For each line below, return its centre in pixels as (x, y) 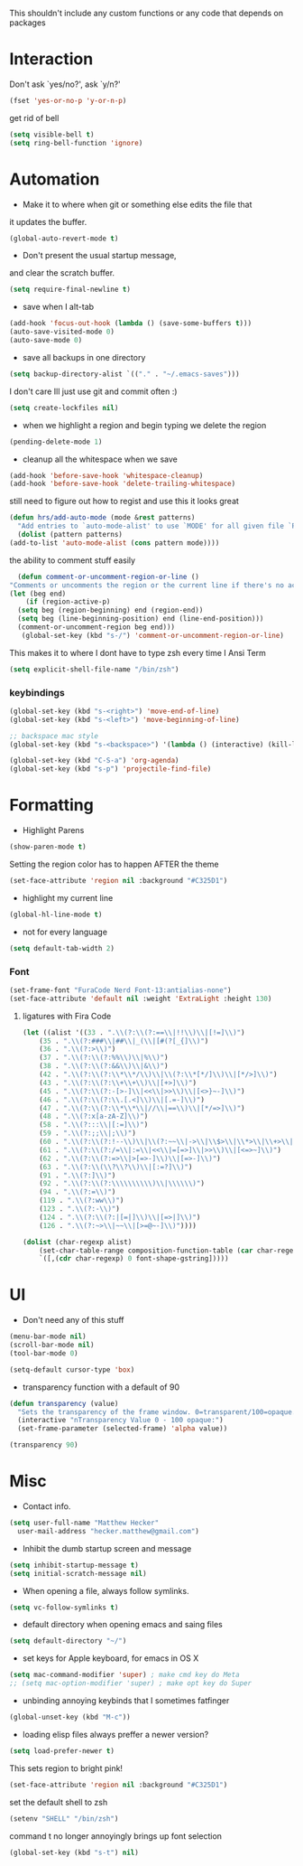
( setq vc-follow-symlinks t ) (64, 1608)
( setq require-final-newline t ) (70, 290)
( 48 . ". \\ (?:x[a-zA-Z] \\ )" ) (94, 1116)
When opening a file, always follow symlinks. (106, 1590)
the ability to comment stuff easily (73, 560)
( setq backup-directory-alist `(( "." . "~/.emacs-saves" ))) (125, 374)
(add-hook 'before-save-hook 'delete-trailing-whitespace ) (123, 484)
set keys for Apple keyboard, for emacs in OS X (110, 1658)
